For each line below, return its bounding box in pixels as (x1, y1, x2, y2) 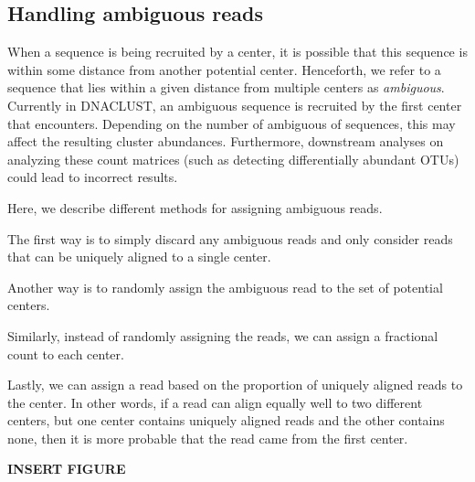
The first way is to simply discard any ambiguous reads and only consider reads (7, 229, 453, 248)
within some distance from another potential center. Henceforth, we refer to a (7, 59, 441, 79)
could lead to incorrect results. (7, 167, 178, 187)
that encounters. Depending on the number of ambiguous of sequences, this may (7, 113, 456, 133)
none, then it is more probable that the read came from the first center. (7, 428, 408, 447)
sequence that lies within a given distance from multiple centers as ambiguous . (7, 78, 445, 97)
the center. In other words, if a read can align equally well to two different (7, 392, 423, 412)
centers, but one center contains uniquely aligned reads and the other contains (7, 411, 445, 430)
